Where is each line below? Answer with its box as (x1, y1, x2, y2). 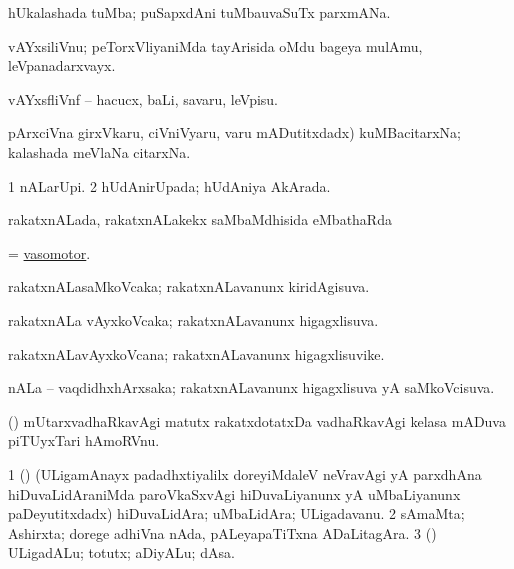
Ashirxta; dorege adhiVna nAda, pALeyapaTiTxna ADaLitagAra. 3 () (8, 522, 437, 543)
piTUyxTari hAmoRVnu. (8, 430, 160, 451)
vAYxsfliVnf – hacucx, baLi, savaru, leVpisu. (8, 88, 279, 109)
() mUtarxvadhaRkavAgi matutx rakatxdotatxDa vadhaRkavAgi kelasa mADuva (8, 410, 506, 431)
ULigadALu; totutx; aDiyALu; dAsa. (8, 542, 235, 563)
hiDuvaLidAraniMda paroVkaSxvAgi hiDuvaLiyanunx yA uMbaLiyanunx (8, 483, 461, 504)
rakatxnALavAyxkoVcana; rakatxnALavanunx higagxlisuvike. (8, 343, 385, 364)
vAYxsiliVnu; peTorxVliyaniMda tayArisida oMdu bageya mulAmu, (8, 35, 423, 56)
